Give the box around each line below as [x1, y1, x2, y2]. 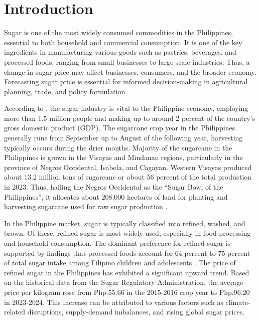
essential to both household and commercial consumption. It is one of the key [4, 37, 242, 47]
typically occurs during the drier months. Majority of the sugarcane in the [4, 142, 232, 152]
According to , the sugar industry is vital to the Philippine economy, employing [4, 103, 248, 113]
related [4, 306, 26, 317]
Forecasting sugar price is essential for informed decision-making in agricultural [4, 76, 248, 87]
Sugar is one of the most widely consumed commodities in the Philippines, [4, 27, 233, 38]
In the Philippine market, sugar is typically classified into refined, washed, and [4, 218, 245, 228]
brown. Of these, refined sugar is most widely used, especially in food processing [4, 228, 251, 238]
